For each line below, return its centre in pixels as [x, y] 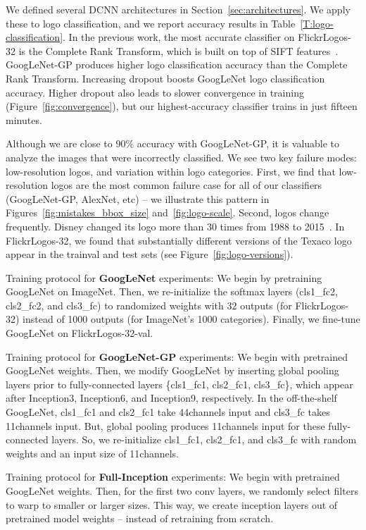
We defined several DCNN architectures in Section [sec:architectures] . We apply [178, 9]
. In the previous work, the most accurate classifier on [179, 37]
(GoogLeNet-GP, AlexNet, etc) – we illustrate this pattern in [138, 198]
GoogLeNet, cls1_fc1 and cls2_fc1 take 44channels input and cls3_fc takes [168, 412]
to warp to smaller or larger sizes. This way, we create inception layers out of [172, 504]
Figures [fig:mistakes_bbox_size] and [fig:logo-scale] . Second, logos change [168, 212]
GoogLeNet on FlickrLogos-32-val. [80, 333]
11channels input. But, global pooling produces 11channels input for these [165, 425]
